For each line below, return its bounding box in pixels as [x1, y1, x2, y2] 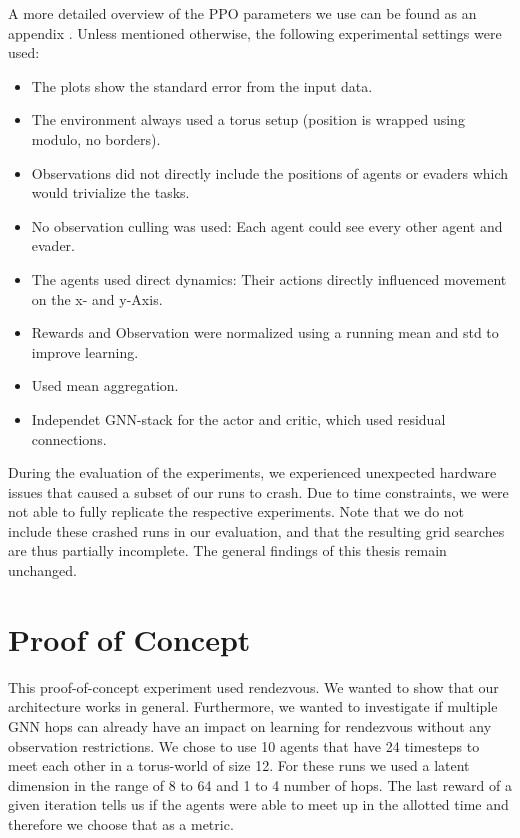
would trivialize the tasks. [31, 182, 190, 203]
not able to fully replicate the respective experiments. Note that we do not [8, 501, 465, 522]
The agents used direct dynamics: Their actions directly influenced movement [31, 268, 507, 289]
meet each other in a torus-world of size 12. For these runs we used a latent [8, 755, 470, 776]
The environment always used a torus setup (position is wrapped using [31, 109, 465, 130]
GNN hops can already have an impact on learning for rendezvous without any [8, 715, 492, 736]
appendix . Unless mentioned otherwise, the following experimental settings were [8, 22, 502, 43]
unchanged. [8, 560, 77, 581]
